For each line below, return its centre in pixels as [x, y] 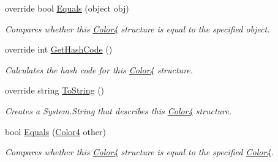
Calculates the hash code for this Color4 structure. [99, 69]
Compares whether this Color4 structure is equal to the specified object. [137, 28]
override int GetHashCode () [59, 49]
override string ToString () [55, 90]
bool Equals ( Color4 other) [55, 131]
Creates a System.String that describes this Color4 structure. [118, 110]
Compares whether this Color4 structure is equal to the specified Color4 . [139, 152]
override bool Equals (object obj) [67, 8]
